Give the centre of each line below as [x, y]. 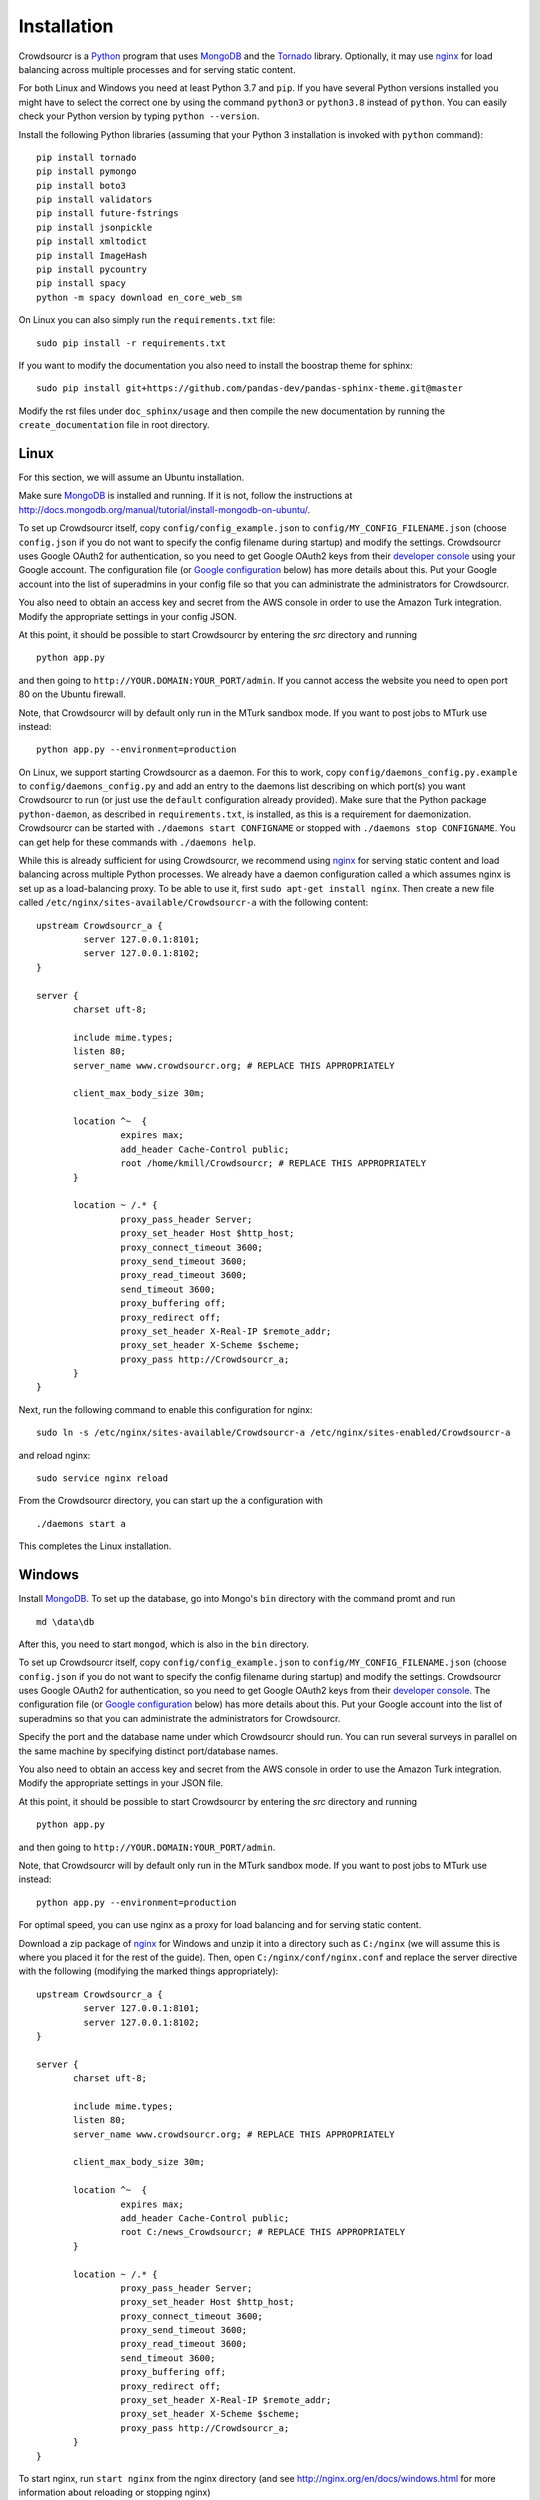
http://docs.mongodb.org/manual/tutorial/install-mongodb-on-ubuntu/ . [164, 509]
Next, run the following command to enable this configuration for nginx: [165, 1409]
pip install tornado [86, 157]
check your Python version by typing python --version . [139, 116]
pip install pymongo [86, 171]
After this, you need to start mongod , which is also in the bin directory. [163, 1644]
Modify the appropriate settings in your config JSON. [127, 616]
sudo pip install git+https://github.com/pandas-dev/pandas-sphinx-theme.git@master [250, 388]
